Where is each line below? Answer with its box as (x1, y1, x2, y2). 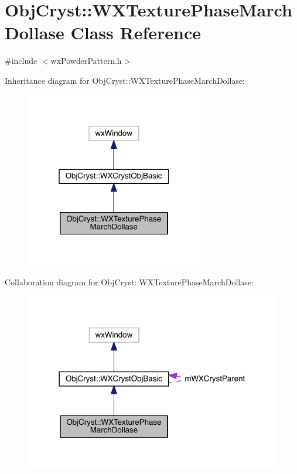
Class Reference (70, 21, 201, 45)
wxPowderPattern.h (50, 54, 122, 67)
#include (5, 54, 37, 67)
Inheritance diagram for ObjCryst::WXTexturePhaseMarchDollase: (5, 74, 245, 86)
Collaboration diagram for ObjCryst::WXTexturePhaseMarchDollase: (5, 276, 254, 288)
